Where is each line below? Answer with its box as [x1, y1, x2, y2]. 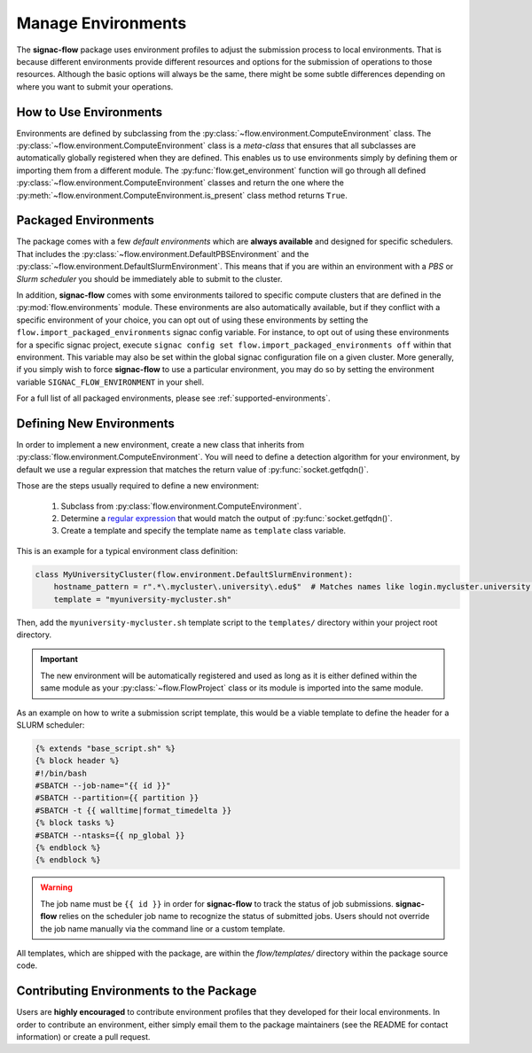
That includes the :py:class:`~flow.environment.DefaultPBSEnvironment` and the [16, 248, 309, 259]
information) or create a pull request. [16, 1032, 151, 1042]
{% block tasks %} [35, 818, 115, 828]
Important [40, 654, 79, 665]
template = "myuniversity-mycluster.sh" [53, 594, 232, 604]
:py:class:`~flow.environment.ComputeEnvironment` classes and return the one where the [16, 177, 345, 188]
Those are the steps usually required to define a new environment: [16, 480, 259, 491]
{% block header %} [35, 756, 120, 766]
